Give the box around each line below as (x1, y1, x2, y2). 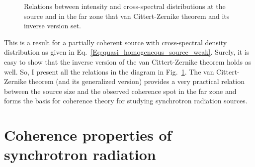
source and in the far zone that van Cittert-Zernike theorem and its (24, 10, 230, 21)
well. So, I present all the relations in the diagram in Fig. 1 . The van (4, 66, 214, 77)
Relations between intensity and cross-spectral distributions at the (24, 1, 226, 11)
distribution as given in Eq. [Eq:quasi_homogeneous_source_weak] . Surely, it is (4, 47, 250, 57)
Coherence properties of (4, 125, 172, 145)
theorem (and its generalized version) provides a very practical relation (28, 76, 245, 86)
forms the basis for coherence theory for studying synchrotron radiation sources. (4, 95, 248, 106)
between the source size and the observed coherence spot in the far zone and (4, 85, 237, 96)
